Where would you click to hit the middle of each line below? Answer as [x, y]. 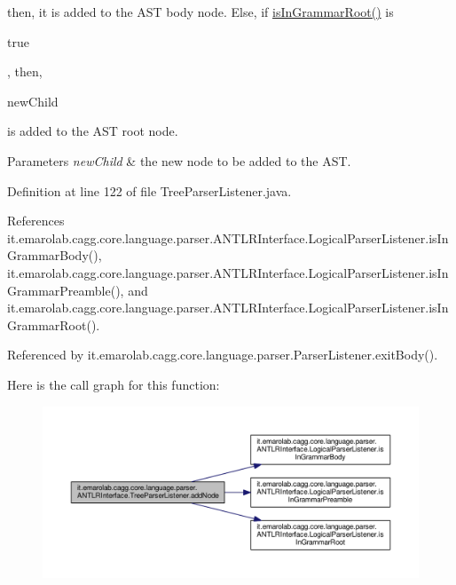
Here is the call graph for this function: [114, 384]
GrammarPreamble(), [66, 290]
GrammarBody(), [55, 255]
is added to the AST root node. [93, 131]
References [36, 221]
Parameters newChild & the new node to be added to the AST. [179, 160]
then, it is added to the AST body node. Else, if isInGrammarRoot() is [200, 12]
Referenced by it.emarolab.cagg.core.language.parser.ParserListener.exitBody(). [223, 355]
